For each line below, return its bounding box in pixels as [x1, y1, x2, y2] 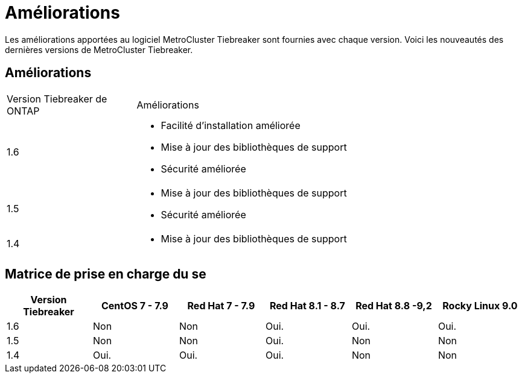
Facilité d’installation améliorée [161, 119, 301, 131]
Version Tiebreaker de [7, 92, 107, 105]
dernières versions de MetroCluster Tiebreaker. [5, 44, 193, 55]
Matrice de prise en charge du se [5, 266, 206, 282]
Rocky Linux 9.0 [442, 300, 518, 312]
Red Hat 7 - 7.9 [187, 300, 255, 312]
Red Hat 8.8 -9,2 [355, 300, 432, 312]
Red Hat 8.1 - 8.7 [270, 300, 345, 312]
